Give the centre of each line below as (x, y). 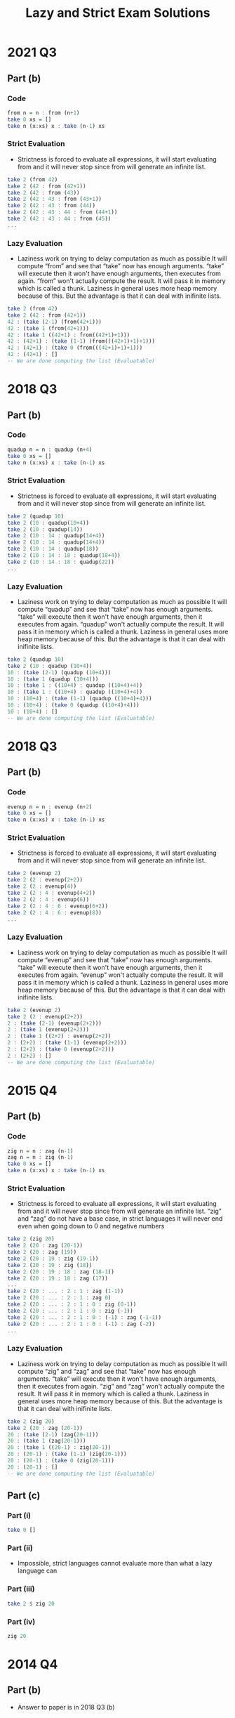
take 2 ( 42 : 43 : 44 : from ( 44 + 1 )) (62, 212)
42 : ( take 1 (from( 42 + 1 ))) (48, 328)
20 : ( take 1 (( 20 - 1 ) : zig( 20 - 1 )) (59, 1448)
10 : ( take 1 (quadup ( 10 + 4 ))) (53, 679)
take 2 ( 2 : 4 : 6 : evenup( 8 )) (54, 912)
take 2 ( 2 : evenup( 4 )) (42, 886)
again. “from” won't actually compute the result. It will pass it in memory (121, 281)
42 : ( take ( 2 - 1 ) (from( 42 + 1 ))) (54, 322)
